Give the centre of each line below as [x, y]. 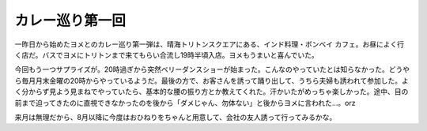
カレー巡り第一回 [70, 21]
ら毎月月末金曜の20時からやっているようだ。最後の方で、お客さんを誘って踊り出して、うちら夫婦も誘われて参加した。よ [212, 80]
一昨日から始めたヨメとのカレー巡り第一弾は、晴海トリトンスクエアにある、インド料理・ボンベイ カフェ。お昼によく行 [210, 44]
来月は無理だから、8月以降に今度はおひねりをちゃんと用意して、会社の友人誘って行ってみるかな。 [176, 117]
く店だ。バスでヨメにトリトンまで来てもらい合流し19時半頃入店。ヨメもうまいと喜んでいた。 [167, 54]
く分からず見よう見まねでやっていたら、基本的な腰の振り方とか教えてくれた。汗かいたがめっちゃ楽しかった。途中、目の [212, 92]
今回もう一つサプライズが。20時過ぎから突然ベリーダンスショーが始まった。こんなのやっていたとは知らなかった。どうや [212, 69]
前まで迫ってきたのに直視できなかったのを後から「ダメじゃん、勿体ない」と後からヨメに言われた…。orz [185, 103]
